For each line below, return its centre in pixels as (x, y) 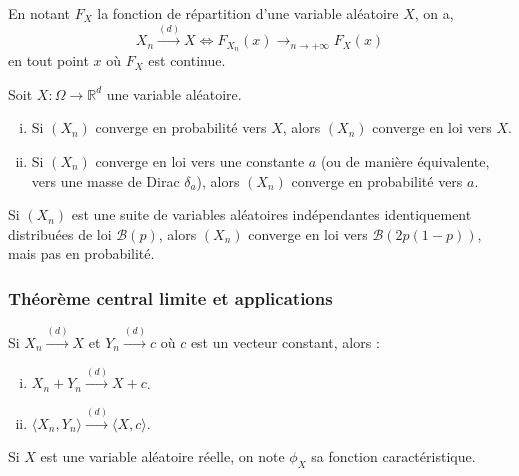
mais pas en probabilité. (81, 253)
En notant (39, 13)
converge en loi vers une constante (200, 161)
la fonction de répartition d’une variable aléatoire (248, 13)
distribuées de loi (60, 233)
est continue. (187, 60)
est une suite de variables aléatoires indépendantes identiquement (271, 214)
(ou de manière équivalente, (405, 161)
